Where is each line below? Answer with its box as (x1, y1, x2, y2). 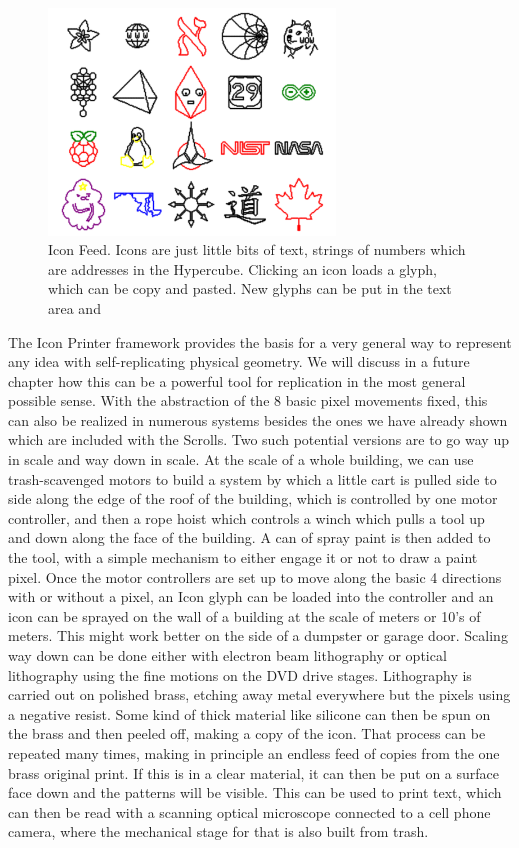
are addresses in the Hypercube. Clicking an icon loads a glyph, (48, 258, 437, 279)
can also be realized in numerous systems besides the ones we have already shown (8, 409, 508, 430)
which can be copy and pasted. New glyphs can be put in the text (48, 278, 452, 299)
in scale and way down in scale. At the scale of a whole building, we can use (8, 449, 474, 470)
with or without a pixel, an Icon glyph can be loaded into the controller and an (8, 586, 494, 607)
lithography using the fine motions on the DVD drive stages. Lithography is (8, 664, 472, 685)
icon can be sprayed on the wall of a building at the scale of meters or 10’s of (8, 605, 481, 626)
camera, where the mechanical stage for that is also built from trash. (8, 821, 429, 842)
